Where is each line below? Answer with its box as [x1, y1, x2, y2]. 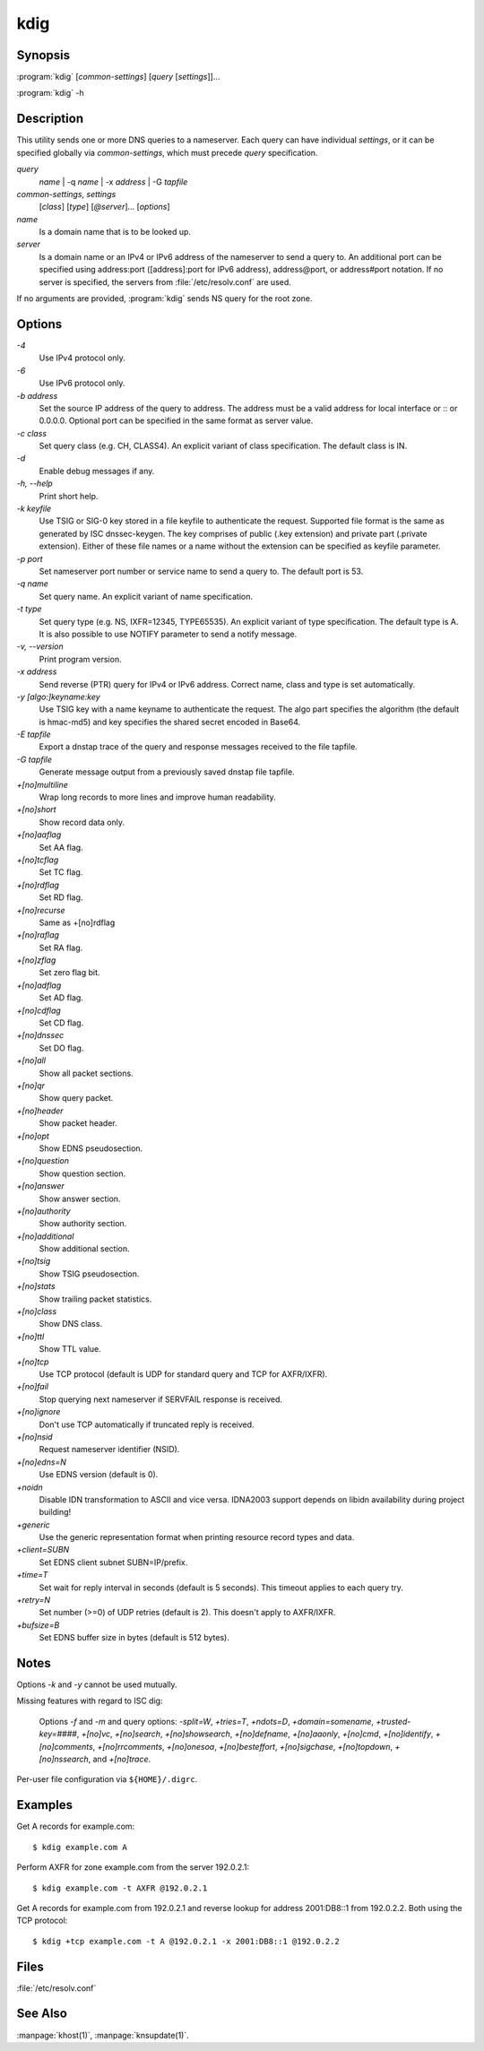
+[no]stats [16, 1281, 56, 1292]
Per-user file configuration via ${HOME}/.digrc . [16, 1774, 198, 1785]
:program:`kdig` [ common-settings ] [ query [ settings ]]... [16, 72, 220, 82]
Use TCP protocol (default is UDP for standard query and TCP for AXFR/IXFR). [39, 1368, 328, 1380]
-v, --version [16, 641, 64, 652]
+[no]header [16, 1105, 64, 1116]
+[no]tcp [16, 1356, 49, 1367]
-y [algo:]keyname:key [16, 691, 100, 702]
